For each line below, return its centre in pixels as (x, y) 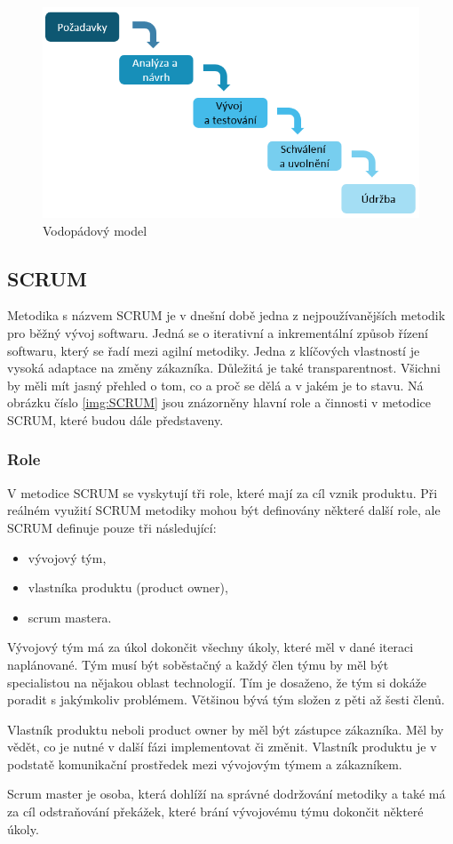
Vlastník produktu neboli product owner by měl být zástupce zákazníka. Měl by (226, 729)
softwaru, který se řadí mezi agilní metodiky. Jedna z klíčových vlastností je (214, 350)
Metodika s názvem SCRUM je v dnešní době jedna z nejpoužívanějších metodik (226, 315)
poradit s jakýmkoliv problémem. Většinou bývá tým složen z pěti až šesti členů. (226, 699)
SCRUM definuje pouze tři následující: (112, 527)
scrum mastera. (70, 617)
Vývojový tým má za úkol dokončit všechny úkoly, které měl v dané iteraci (211, 647)
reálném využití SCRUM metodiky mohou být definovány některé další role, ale (224, 510)
